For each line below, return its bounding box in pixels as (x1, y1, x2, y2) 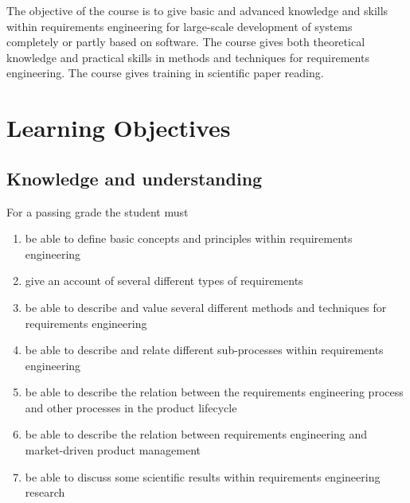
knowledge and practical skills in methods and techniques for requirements (6, 49, 369, 65)
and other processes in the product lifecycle (25, 399, 237, 415)
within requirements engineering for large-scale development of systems (6, 18, 353, 34)
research (25, 484, 65, 501)
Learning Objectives (6, 111, 231, 144)
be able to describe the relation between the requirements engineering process (25, 384, 404, 400)
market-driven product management (25, 442, 201, 458)
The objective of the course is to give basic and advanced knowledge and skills (6, 2, 389, 18)
